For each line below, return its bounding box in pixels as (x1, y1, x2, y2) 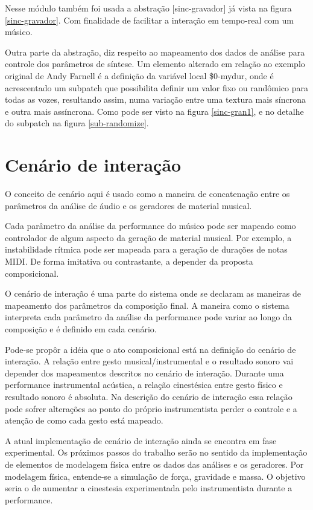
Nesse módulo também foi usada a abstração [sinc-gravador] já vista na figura (5, 2, 292, 14)
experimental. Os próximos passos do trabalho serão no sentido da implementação (5, 446, 308, 459)
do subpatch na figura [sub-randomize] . (5, 117, 149, 129)
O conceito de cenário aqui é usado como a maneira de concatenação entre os (5, 187, 290, 200)
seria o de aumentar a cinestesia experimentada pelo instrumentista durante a (5, 482, 292, 494)
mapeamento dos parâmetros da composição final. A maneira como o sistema (5, 299, 289, 311)
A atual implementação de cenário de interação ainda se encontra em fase (5, 434, 277, 447)
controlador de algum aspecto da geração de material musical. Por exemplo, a (5, 231, 292, 244)
